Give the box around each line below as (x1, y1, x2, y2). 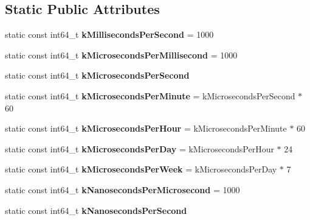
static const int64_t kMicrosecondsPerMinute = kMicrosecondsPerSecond (5, 89, 295, 102)
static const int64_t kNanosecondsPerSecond (5, 204, 187, 216)
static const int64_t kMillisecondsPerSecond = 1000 (5, 28, 214, 41)
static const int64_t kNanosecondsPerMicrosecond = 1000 (5, 183, 240, 196)
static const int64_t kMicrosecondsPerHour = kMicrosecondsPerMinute (5, 122, 287, 135)
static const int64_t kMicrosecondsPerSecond (5, 69, 190, 82)
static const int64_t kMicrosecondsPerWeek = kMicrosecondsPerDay (5, 163, 277, 176)
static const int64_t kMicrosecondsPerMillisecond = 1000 (5, 48, 238, 61)
